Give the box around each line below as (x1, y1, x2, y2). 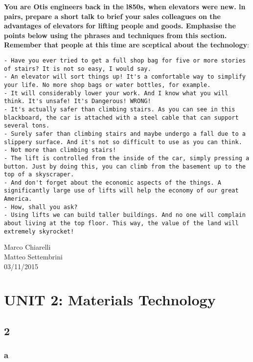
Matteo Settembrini (4, 252, 63, 261)
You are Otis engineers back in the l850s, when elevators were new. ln (4, 1, 246, 11)
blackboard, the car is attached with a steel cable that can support (4, 114, 239, 121)
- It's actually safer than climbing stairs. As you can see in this (4, 106, 235, 113)
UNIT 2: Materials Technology (4, 290, 216, 310)
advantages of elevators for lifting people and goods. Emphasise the (4, 21, 236, 31)
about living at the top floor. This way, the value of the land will (4, 220, 239, 227)
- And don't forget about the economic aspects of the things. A (4, 179, 221, 186)
